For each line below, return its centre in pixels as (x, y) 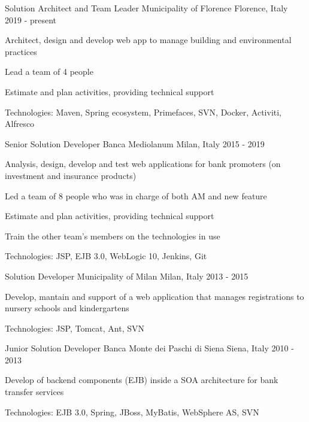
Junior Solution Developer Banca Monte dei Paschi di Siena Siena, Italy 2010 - (149, 348)
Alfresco (20, 124)
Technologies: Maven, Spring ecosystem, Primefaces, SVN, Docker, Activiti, (143, 112)
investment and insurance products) (71, 175)
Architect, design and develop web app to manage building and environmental (148, 40)
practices (21, 51)
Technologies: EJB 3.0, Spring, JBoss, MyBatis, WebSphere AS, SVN (132, 412)
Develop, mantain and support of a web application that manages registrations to (154, 296)
